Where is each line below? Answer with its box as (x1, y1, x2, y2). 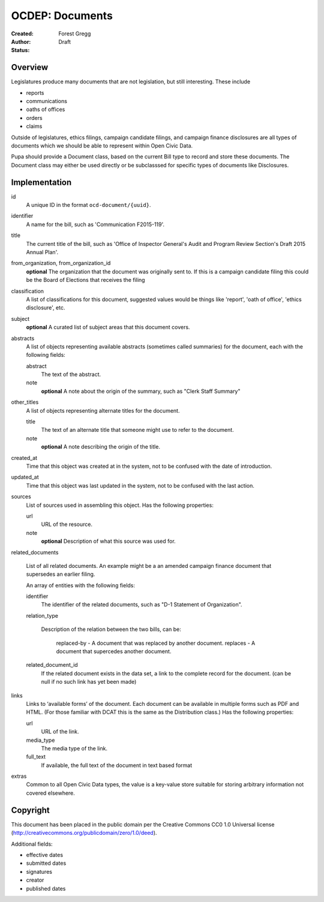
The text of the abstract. (41, 371, 101, 378)
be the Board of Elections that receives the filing (26, 276, 145, 284)
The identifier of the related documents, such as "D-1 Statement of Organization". (41, 601, 242, 608)
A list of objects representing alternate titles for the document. (26, 407, 180, 414)
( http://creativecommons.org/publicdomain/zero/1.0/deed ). (11, 829, 157, 837)
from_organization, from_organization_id (11, 260, 111, 267)
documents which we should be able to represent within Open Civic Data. (11, 142, 193, 149)
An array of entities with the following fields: (26, 582, 135, 589)
